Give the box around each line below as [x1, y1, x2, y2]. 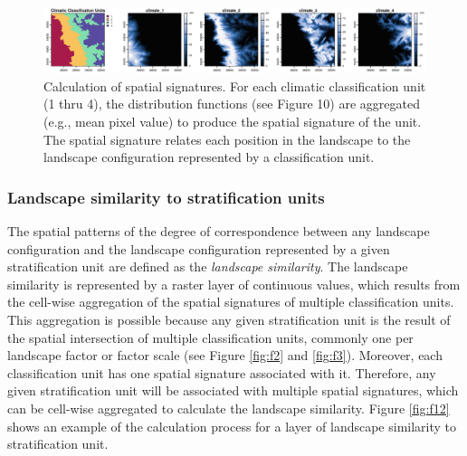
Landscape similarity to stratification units [7, 185, 325, 208]
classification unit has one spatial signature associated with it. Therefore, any [7, 363, 436, 382]
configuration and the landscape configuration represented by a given [7, 239, 390, 258]
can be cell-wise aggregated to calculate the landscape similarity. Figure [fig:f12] [7, 399, 450, 417]
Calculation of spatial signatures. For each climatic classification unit [43, 76, 426, 95]
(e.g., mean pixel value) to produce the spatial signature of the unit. [43, 112, 422, 131]
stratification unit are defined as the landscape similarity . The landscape [7, 257, 408, 276]
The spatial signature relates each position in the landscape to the [43, 129, 411, 148]
